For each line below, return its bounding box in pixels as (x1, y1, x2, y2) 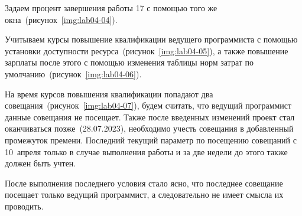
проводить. (5, 199, 44, 212)
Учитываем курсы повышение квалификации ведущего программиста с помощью (5, 33, 298, 45)
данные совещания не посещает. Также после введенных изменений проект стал (5, 110, 295, 123)
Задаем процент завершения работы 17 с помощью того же (5, 2, 217, 14)
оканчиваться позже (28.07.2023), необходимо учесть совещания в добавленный (5, 122, 294, 135)
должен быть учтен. (5, 157, 76, 169)
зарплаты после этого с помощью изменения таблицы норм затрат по (5, 56, 254, 68)
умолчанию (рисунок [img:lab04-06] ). (5, 67, 142, 80)
